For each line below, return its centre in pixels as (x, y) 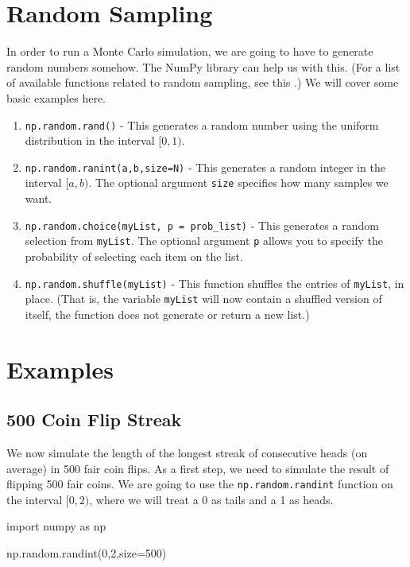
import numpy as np (56, 526)
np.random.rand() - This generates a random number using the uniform (202, 124)
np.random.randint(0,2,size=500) (87, 553)
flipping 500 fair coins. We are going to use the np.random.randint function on (200, 484)
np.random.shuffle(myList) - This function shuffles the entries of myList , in (215, 283)
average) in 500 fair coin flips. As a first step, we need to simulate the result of (198, 468)
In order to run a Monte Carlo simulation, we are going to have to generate (190, 51)
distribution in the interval (90, 140)
